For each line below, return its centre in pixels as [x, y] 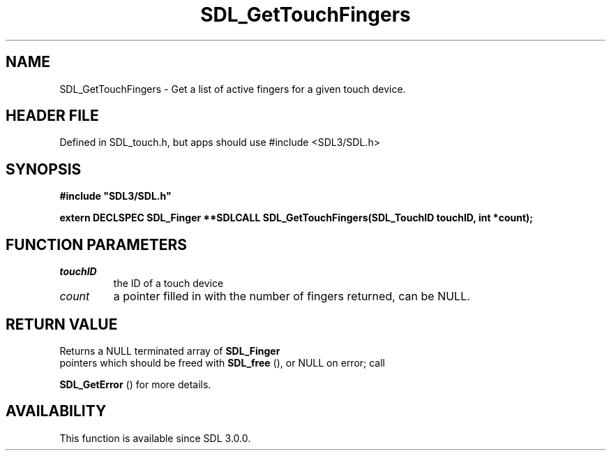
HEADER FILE [52, 116]
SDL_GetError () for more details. [135, 384]
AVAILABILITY [56, 411]
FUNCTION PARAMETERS [96, 244]
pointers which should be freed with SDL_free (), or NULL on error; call [222, 362]
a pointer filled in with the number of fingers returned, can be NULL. [292, 296]
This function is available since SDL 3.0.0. [155, 438]
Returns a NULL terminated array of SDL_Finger [170, 351]
